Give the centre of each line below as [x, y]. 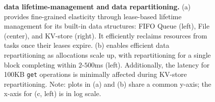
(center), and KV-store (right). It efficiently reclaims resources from [106, 35]
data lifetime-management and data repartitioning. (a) [97, 6]
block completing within [40, 64]
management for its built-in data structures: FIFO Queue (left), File [107, 26]
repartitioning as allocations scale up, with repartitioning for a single [107, 54]
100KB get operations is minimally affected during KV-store [95, 74]
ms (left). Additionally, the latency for [152, 64]
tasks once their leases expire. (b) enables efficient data [87, 45]
